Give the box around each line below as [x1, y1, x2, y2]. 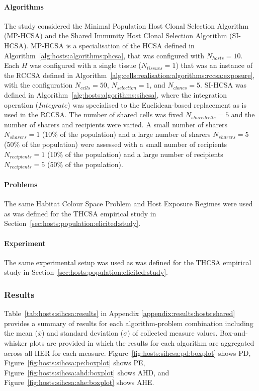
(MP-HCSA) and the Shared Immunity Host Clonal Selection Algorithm [4, 30, 227, 41]
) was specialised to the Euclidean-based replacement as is [67, 99, 247, 110]
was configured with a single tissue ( [30, 60, 141, 70]
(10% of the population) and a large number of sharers [42, 129, 211, 139]
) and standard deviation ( [41, 328, 124, 338]
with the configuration [4, 80, 73, 90]
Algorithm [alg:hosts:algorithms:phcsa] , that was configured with [4, 50, 204, 60]
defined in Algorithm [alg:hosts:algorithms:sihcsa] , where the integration [4, 89, 227, 100]
